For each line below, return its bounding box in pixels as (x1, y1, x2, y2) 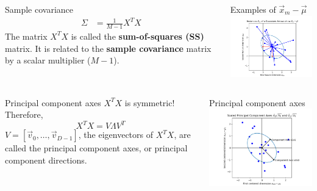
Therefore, (5, 108, 43, 121)
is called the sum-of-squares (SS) (71, 29, 204, 42)
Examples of (230, 3, 276, 15)
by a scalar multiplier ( (5, 54, 91, 67)
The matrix (5, 29, 48, 42)
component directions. (5, 154, 87, 167)
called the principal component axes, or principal (5, 142, 188, 154)
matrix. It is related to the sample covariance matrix (5, 41, 212, 54)
